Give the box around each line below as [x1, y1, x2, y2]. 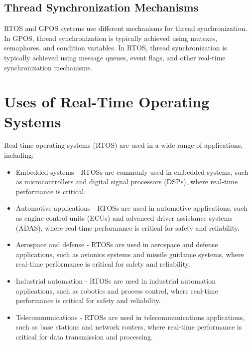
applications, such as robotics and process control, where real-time [15, 285, 218, 296]
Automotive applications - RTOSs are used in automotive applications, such [15, 203, 248, 213]
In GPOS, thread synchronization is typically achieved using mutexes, [4, 32, 218, 43]
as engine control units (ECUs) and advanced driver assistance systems [15, 213, 233, 223]
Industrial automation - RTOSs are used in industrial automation [15, 276, 216, 286]
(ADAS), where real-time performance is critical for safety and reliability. [15, 222, 240, 233]
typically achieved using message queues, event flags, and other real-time [4, 52, 226, 62]
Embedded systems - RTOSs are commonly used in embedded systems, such [15, 166, 249, 177]
